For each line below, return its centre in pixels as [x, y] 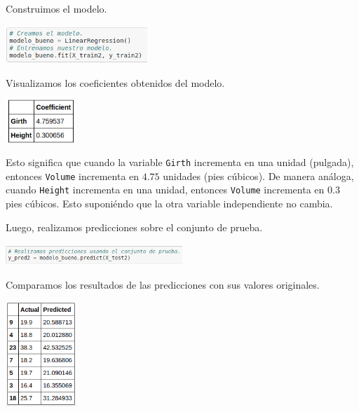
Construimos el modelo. [56, 8]
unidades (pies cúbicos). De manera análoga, [258, 176]
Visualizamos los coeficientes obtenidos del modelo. [115, 82]
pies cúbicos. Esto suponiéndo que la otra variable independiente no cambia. [169, 204]
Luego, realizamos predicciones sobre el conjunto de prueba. [134, 227]
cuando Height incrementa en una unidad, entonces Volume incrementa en [165, 190]
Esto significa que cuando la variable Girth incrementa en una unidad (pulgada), [180, 162]
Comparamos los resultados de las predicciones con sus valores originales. [163, 284]
